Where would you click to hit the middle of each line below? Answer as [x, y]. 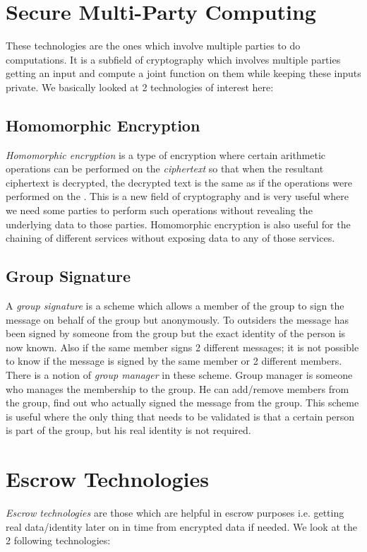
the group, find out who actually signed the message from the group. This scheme [182, 403]
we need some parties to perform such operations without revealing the [159, 210]
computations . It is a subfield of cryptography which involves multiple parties [173, 59]
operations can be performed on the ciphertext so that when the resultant [165, 169]
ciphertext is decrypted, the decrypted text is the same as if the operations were [179, 182]
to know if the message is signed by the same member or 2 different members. [174, 361]
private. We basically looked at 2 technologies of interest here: [140, 87]
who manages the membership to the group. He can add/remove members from [178, 388]
